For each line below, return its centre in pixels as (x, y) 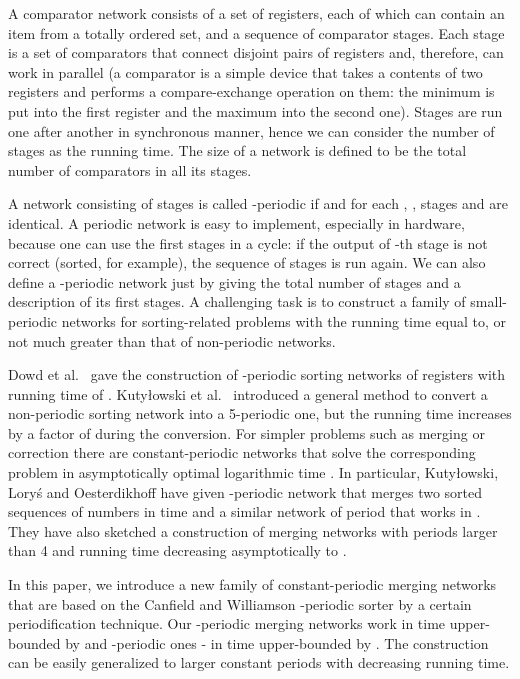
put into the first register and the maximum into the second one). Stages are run (255, 110)
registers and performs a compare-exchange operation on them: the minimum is (251, 91)
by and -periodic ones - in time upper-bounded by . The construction (277, 642)
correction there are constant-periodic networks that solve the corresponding (242, 452)
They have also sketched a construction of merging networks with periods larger (253, 530)
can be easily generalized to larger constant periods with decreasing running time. (259, 662)
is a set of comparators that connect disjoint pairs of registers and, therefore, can (256, 52)
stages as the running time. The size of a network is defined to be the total (237, 150)
